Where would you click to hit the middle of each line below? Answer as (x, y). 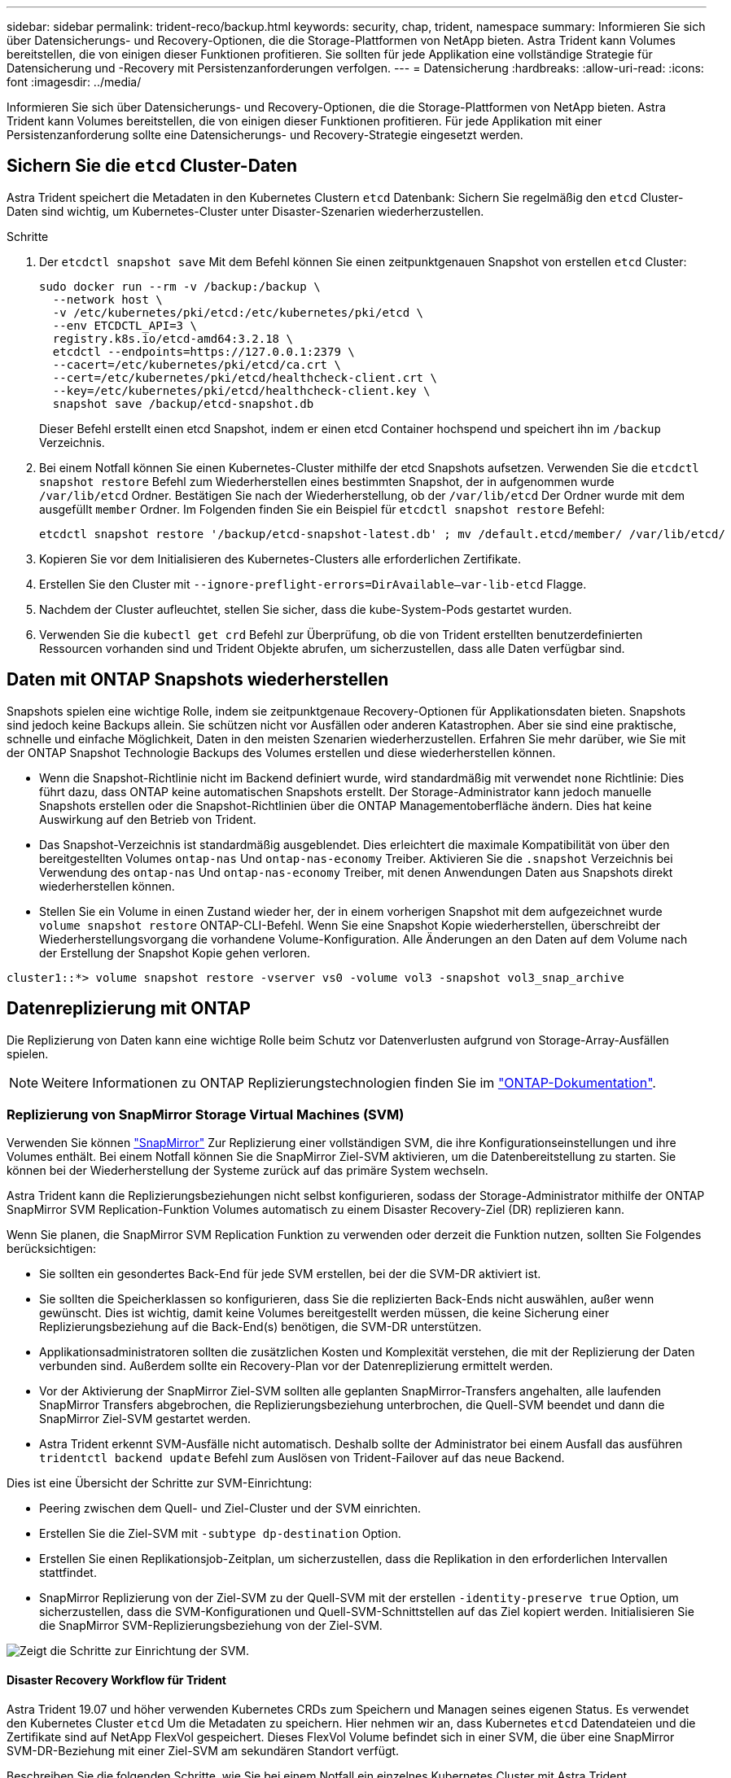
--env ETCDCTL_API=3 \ (125, 325)
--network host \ (107, 299)
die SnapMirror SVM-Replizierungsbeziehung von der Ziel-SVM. (211, 1626)
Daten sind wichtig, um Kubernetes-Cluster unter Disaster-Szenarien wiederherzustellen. (245, 211)
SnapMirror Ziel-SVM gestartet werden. (145, 1419)
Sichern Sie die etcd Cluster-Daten (152, 166)
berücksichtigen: (52, 1249)
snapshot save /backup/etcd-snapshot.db (183, 403)
